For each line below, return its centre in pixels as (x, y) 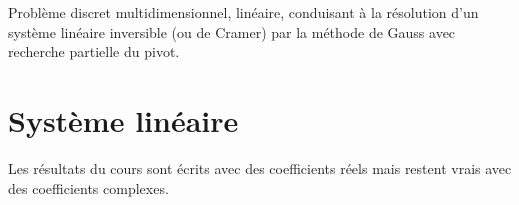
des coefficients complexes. (88, 187)
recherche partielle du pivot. (94, 51)
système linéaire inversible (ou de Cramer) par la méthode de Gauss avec (232, 31)
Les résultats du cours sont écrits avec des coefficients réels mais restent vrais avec (260, 167)
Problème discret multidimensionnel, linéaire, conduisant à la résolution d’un (243, 12)
